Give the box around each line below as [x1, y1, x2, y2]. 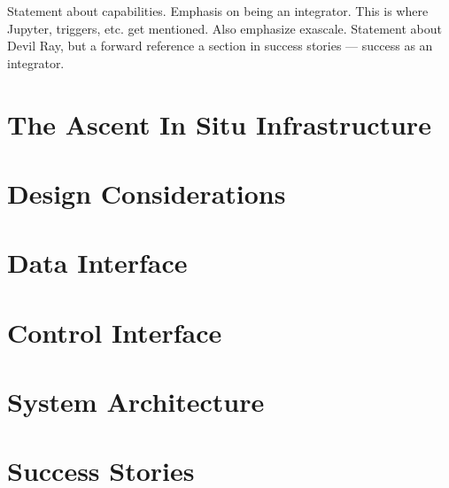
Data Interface [7, 244, 188, 281]
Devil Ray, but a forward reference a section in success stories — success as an [7, 36, 433, 55]
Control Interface [7, 314, 222, 350]
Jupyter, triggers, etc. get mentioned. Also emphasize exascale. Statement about [7, 19, 442, 37]
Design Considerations [7, 174, 286, 211]
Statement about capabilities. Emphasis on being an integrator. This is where [7, 2, 429, 19]
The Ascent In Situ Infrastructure [7, 105, 431, 142]
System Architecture [7, 383, 265, 420]
